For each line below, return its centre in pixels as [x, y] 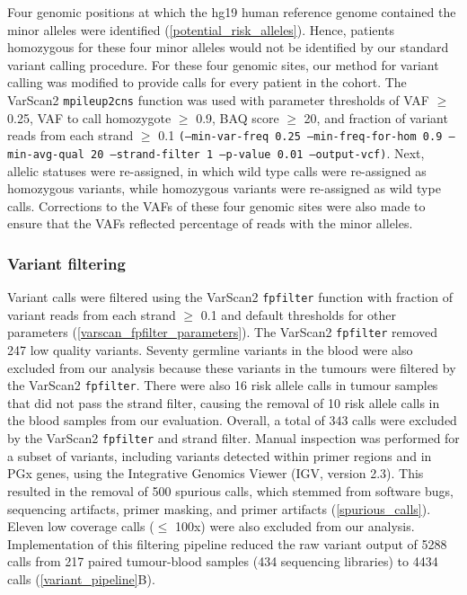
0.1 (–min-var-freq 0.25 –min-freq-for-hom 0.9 [300, 135]
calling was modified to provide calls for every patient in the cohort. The [207, 82]
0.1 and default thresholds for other [299, 314]
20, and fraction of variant [376, 117]
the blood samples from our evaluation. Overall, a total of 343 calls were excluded [232, 420]
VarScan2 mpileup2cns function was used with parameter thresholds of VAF [218, 99]
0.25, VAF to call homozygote [89, 117]
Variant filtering [66, 263]
